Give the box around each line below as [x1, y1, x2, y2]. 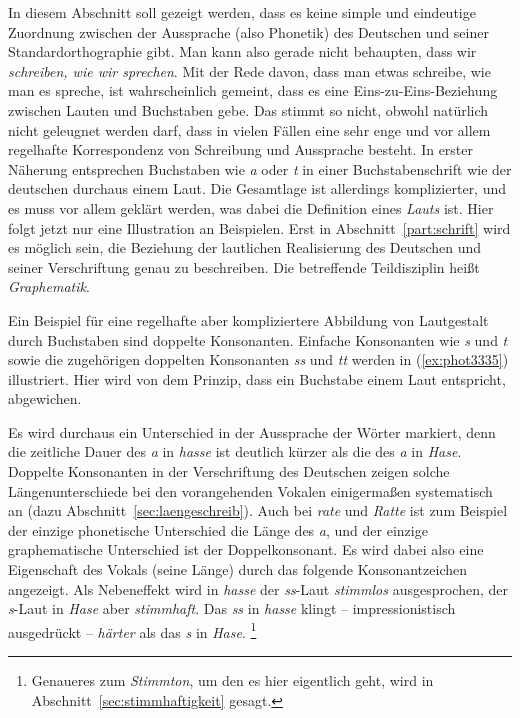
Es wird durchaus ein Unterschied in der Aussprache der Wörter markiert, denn [8, 421, 496, 442]
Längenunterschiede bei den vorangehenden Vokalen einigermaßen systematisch [8, 480, 493, 501]
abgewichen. [8, 388, 82, 409]
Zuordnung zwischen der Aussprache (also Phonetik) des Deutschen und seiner [8, 21, 489, 42]
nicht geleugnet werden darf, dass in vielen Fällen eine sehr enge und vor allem [8, 119, 491, 140]
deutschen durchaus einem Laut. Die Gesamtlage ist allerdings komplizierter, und [8, 178, 507, 199]
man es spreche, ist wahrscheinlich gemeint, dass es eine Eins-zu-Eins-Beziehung [8, 80, 498, 101]
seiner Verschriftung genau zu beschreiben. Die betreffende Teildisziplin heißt [8, 256, 480, 277]
